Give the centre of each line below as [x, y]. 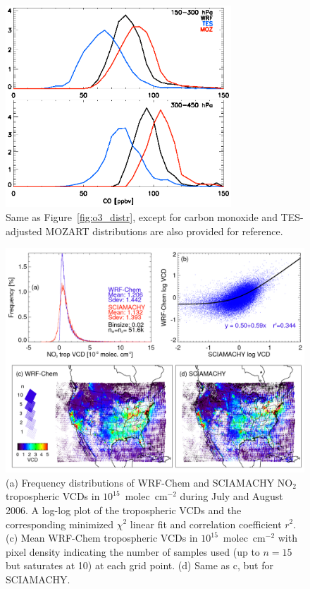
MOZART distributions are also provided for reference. [164, 231]
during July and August [231, 496]
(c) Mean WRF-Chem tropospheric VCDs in [102, 538]
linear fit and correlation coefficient [206, 524]
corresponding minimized [60, 524]
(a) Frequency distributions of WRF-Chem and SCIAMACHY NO [149, 482]
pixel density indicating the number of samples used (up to [133, 551]
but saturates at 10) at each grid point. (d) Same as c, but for [139, 565]
